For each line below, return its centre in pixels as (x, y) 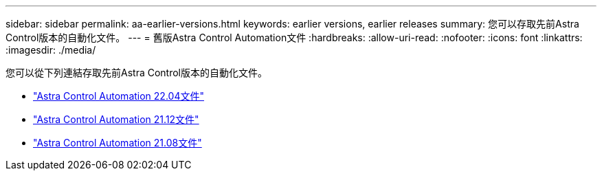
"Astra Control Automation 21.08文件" (118, 143)
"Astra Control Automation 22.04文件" (119, 96)
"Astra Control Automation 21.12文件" (116, 119)
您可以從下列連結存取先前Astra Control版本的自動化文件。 (136, 73)
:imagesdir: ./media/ (51, 50)
